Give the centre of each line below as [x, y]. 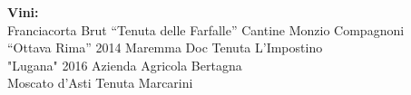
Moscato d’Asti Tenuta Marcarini [100, 83]
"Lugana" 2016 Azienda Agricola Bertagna [125, 65]
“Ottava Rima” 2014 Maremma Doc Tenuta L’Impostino [165, 47]
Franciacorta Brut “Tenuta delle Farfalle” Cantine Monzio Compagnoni [206, 29]
